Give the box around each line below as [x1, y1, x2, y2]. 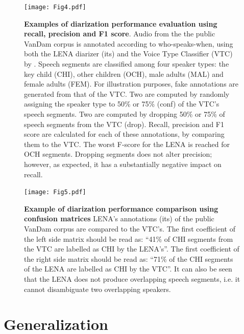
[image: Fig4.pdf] [24, 4, 86, 11]
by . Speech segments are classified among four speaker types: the [24, 58, 229, 69]
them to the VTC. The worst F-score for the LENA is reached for [24, 138, 230, 149]
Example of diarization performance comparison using [24, 203, 218, 214]
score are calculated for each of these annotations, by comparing [24, 129, 225, 139]
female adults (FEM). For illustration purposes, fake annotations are [24, 78, 239, 89]
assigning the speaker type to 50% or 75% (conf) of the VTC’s [24, 98, 219, 109]
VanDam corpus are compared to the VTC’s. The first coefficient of [24, 223, 235, 234]
